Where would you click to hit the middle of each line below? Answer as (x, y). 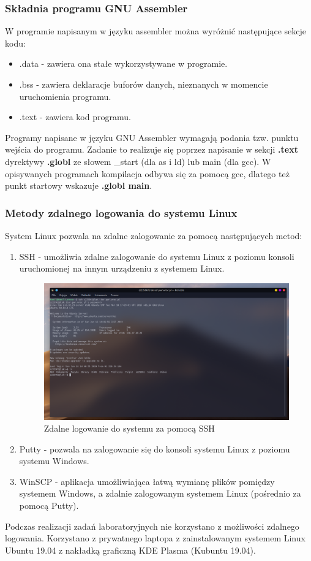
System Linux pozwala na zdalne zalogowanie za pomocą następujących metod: (154, 235)
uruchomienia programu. (65, 96)
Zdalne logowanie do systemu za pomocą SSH (129, 428)
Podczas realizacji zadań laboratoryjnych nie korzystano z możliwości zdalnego (152, 526)
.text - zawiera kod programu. (75, 117)
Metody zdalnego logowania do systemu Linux (121, 212)
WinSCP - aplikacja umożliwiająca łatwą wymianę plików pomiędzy (147, 481)
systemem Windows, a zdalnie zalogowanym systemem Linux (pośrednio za (160, 493)
